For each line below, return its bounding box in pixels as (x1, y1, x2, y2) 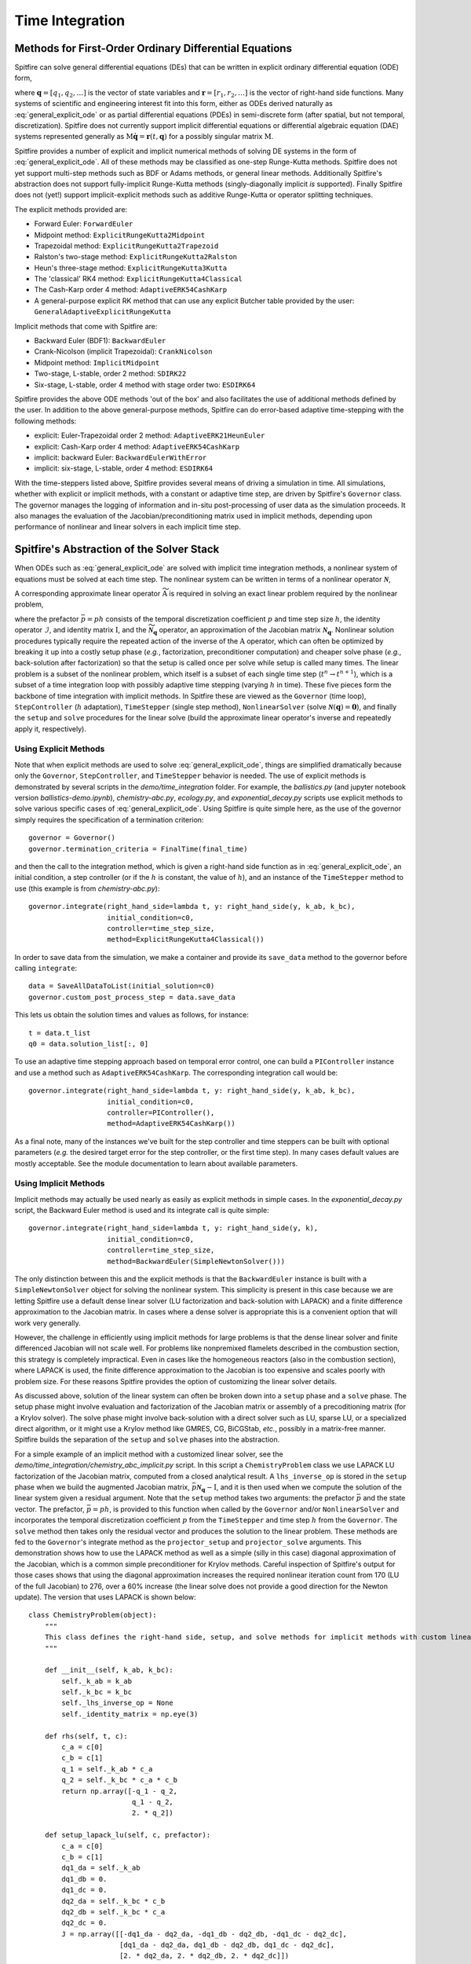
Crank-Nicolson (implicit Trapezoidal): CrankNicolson (34, 346, 213, 357)
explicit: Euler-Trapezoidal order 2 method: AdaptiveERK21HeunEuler (34, 431, 265, 440)
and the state (362, 1493, 406, 1503)
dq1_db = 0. (61, 1874, 108, 1883)
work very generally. (14, 1318, 82, 1328)
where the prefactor (14, 614, 79, 624)
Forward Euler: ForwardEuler (34, 219, 133, 229)
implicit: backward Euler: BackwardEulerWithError (34, 453, 207, 462)
